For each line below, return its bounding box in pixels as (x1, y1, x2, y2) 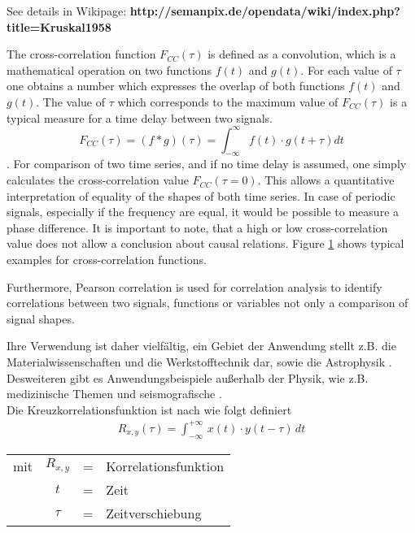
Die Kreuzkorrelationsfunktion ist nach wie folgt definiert (7, 401, 292, 418)
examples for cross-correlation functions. (7, 251, 207, 268)
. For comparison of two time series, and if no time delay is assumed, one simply (7, 155, 407, 172)
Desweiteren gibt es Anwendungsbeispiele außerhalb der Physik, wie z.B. (7, 369, 369, 386)
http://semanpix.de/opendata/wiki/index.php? (129, 2, 400, 19)
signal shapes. (7, 310, 75, 327)
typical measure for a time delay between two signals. (7, 109, 273, 126)
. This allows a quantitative (257, 171, 395, 188)
